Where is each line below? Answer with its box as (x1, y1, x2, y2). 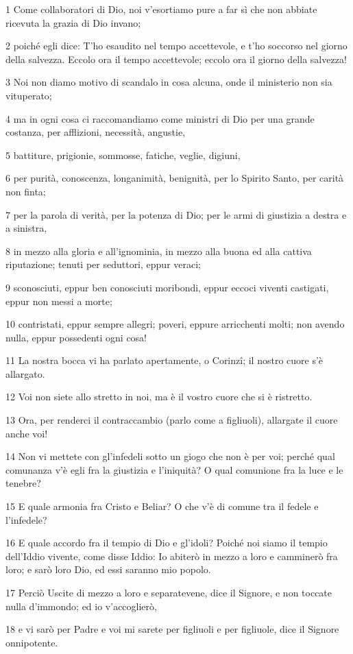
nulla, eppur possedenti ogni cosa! (5, 330, 147, 344)
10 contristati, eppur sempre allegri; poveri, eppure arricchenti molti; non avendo (5, 317, 345, 331)
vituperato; (5, 88, 52, 102)
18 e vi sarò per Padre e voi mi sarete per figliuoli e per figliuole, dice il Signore (5, 622, 339, 636)
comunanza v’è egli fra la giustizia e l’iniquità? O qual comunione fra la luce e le (5, 462, 343, 476)
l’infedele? (5, 512, 47, 526)
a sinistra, (5, 221, 47, 235)
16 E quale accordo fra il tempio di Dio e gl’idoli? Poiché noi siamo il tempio (5, 535, 328, 550)
